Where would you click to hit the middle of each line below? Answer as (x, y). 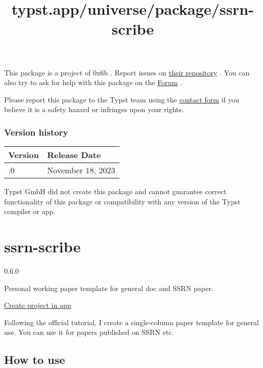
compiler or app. (30, 211)
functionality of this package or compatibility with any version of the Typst (122, 201)
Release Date (74, 155)
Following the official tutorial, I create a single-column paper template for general (132, 322)
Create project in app (38, 305)
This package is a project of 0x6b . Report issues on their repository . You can (127, 72)
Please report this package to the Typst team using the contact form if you (122, 99)
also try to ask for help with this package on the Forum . (93, 82)
